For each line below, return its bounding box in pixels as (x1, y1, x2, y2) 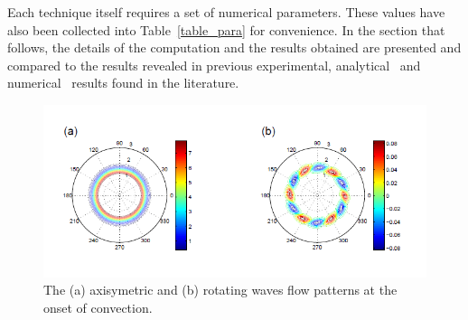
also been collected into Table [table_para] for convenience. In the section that (7, 20, 445, 39)
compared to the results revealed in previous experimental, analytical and (7, 55, 421, 74)
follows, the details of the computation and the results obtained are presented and (7, 38, 462, 57)
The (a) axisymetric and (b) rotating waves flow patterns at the (43, 280, 398, 299)
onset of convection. (43, 297, 153, 316)
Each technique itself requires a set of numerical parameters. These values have (7, 3, 445, 21)
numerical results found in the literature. (7, 73, 239, 92)
